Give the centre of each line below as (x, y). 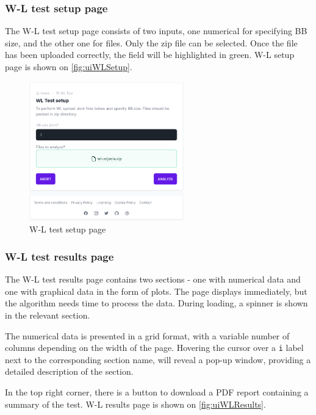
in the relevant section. (48, 315)
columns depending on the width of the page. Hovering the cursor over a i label (154, 348)
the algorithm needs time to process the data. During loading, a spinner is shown (156, 303)
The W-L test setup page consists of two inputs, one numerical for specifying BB (156, 31)
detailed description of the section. (69, 371)
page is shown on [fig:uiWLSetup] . (69, 67)
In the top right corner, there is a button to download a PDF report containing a (157, 392)
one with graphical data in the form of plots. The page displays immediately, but (156, 291)
